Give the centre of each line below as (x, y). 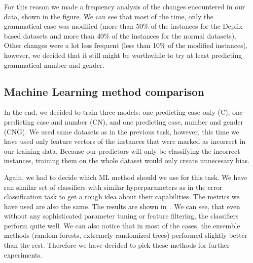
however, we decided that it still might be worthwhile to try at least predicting (123, 55)
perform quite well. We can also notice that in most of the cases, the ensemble (122, 225)
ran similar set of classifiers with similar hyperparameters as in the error (113, 187)
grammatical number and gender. (54, 65)
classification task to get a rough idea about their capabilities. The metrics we (122, 197)
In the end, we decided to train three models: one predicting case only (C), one (124, 112)
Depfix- (234, 26)
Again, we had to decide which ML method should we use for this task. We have (126, 177)
